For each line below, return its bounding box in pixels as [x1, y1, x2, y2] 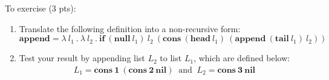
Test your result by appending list [19, 52, 145, 64]
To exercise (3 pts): [5, 2, 76, 14]
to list [160, 52, 182, 64]
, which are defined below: [194, 52, 290, 64]
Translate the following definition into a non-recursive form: [19, 22, 241, 35]
